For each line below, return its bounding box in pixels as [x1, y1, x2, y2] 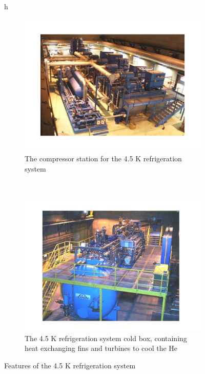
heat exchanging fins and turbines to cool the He [25, 343, 178, 353]
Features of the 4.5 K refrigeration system [4, 360, 136, 370]
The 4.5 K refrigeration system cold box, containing [25, 332, 187, 343]
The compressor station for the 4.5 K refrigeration [25, 153, 182, 164]
